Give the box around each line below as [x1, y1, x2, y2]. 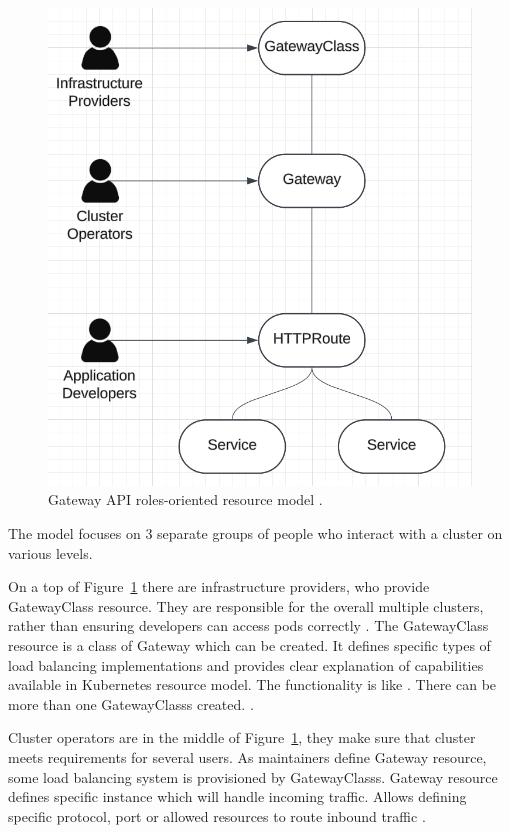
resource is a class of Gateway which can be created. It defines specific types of [8, 635, 491, 656]
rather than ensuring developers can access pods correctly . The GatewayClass [8, 615, 489, 636]
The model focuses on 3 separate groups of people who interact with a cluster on [8, 523, 503, 544]
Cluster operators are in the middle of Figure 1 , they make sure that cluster [8, 727, 476, 748]
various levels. [8, 542, 93, 563]
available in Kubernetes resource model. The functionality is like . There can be [8, 674, 497, 695]
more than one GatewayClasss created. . [8, 693, 254, 714]
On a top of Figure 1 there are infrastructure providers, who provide [8, 576, 430, 597]
